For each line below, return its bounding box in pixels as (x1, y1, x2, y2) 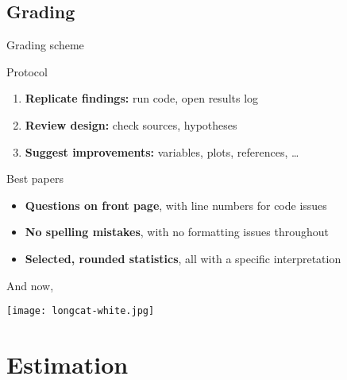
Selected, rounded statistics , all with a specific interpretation (25, 250, 341, 266)
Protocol (6, 63, 48, 79)
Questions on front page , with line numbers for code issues (25, 196, 327, 213)
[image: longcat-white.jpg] (6, 305, 155, 317)
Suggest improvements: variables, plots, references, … (25, 143, 299, 160)
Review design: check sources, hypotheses (25, 116, 237, 133)
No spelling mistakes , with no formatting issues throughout (25, 223, 329, 240)
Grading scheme (6, 37, 84, 53)
